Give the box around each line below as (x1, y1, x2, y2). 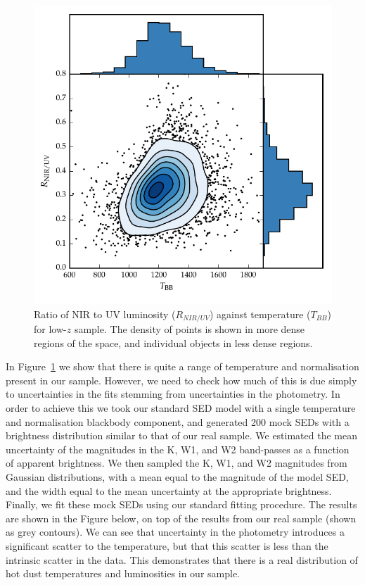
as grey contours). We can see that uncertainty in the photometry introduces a (6, 524, 345, 539)
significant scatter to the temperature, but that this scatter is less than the (6, 538, 328, 553)
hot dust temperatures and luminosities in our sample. (6, 566, 241, 581)
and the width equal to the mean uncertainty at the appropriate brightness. (6, 483, 332, 498)
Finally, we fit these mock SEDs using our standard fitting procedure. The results (6, 497, 357, 512)
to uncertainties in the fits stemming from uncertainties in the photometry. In (6, 386, 340, 401)
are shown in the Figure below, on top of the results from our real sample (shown (6, 510, 357, 525)
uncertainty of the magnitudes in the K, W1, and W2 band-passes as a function (6, 441, 350, 456)
